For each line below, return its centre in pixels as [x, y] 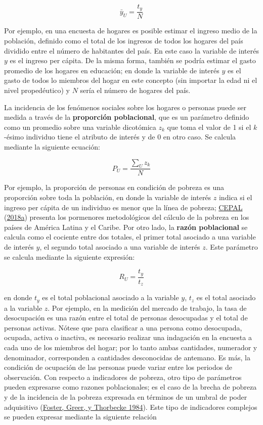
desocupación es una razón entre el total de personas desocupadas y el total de [126, 318]
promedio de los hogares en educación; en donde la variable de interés [112, 70]
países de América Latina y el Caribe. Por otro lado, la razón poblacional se [126, 227]
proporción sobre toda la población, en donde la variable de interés [108, 197]
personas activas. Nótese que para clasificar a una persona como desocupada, [123, 327]
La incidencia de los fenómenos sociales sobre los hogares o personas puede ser [125, 107]
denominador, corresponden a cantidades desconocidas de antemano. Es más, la [127, 357]
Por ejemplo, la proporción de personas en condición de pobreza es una [114, 187]
